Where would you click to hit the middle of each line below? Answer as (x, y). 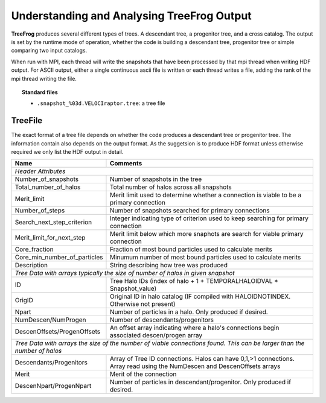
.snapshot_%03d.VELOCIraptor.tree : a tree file (101, 103)
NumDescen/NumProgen (50, 320)
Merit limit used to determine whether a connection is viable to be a (206, 195)
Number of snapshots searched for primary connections (190, 211)
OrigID (24, 300)
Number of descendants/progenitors (162, 320)
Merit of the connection (143, 374)
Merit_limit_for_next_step (50, 238)
